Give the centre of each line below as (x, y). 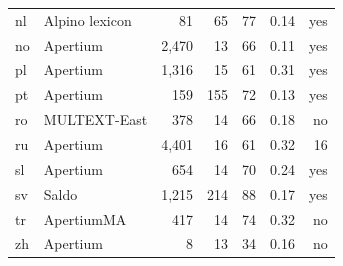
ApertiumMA (85, 218)
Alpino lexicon (87, 19)
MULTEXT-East (95, 119)
